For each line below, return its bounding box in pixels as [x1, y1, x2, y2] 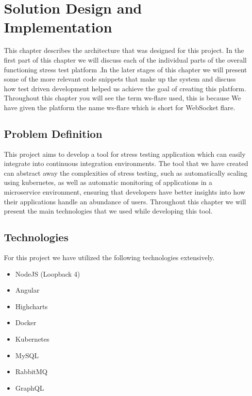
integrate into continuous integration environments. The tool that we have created [4, 158, 249, 168]
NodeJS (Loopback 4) [15, 268, 80, 279]
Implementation [4, 17, 112, 37]
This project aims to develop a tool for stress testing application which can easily [4, 148, 246, 159]
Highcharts [15, 301, 48, 311]
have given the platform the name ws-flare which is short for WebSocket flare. [4, 102, 235, 112]
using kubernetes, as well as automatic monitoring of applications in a [4, 177, 213, 187]
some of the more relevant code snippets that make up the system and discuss [4, 74, 236, 84]
